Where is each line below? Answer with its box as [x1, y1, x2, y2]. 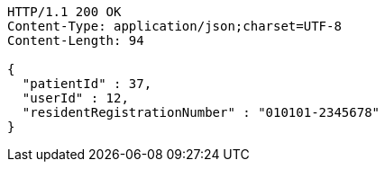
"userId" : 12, [22, 91, 129, 105]
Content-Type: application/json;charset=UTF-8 [7, 19, 342, 33]
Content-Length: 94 [7, 33, 144, 48]
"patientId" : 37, [22, 76, 152, 91]
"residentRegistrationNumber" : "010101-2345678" [22, 105, 380, 120]
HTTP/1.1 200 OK [7, 4, 122, 19]
